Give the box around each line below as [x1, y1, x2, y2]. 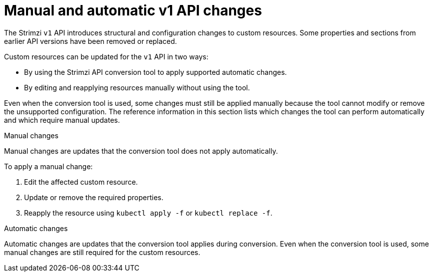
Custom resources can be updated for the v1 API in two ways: [4, 52, 208, 61]
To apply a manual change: [4, 162, 93, 171]
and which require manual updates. [4, 115, 120, 124]
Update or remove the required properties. [24, 193, 163, 202]
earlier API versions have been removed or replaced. [4, 36, 177, 45]
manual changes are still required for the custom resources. [4, 248, 200, 257]
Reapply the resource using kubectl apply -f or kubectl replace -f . [24, 208, 272, 217]
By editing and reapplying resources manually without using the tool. [24, 83, 250, 92]
